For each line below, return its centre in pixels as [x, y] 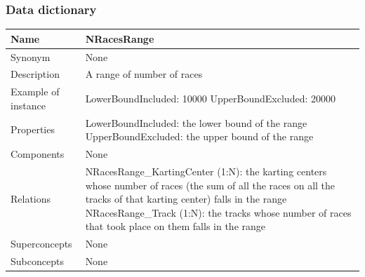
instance [28, 105]
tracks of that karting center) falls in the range [186, 199]
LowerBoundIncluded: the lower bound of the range [196, 122]
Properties [33, 129]
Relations [31, 199]
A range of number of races [144, 74]
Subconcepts [37, 261]
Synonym [31, 56]
